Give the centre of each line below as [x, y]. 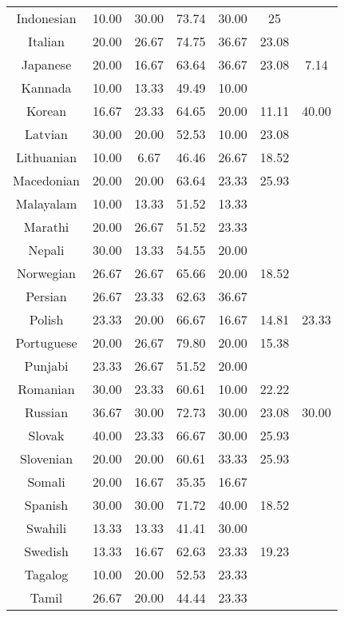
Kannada [46, 88]
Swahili [46, 528]
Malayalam [46, 203]
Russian [46, 412]
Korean [46, 111]
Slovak [46, 435]
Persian [46, 296]
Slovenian [46, 458]
